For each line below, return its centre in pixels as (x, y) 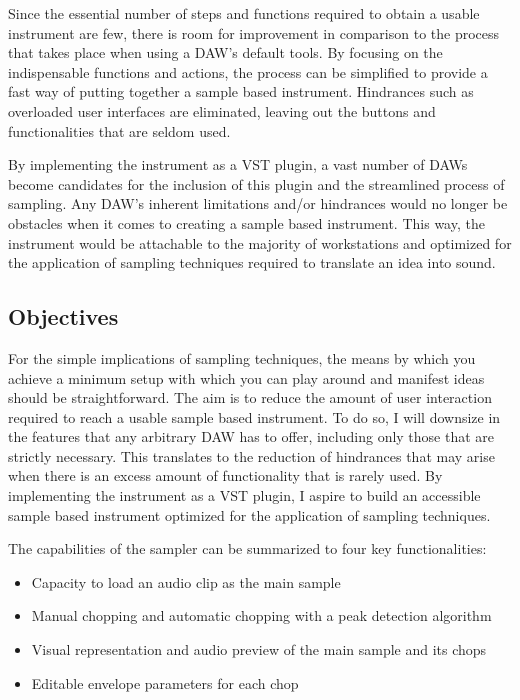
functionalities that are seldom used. (119, 130)
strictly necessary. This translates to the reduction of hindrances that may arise (251, 455)
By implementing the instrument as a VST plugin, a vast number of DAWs (238, 164)
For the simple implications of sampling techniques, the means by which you (242, 357)
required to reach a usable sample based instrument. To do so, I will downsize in (254, 416)
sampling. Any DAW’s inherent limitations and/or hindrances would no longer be (258, 203)
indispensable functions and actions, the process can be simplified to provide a (248, 71)
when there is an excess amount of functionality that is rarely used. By (225, 475)
